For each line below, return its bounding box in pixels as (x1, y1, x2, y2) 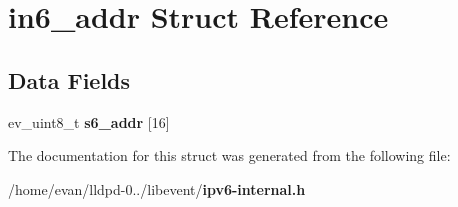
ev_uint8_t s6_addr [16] (8, 111, 170, 132)
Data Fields (8, 64, 131, 95)
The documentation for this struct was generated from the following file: (8, 145, 451, 166)
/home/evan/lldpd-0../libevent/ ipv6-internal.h (8, 178, 306, 199)
